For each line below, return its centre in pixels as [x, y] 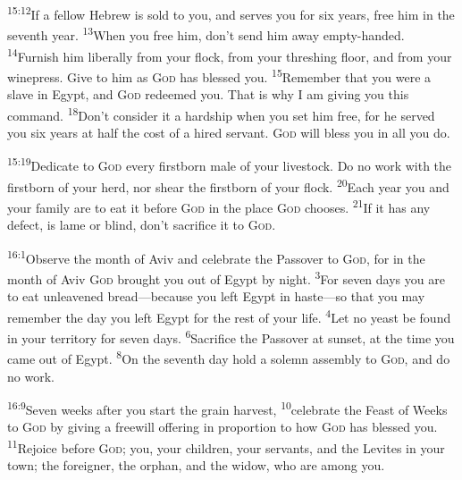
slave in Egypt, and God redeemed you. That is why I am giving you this [208, 94]
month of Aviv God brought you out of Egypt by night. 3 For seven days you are [226, 278]
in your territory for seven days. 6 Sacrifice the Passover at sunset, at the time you [231, 337]
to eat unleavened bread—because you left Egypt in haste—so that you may [216, 296]
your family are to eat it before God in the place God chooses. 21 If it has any [219, 206]
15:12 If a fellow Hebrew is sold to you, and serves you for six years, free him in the [231, 13]
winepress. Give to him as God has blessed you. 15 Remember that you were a [219, 75]
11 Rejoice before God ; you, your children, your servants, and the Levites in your [226, 446]
